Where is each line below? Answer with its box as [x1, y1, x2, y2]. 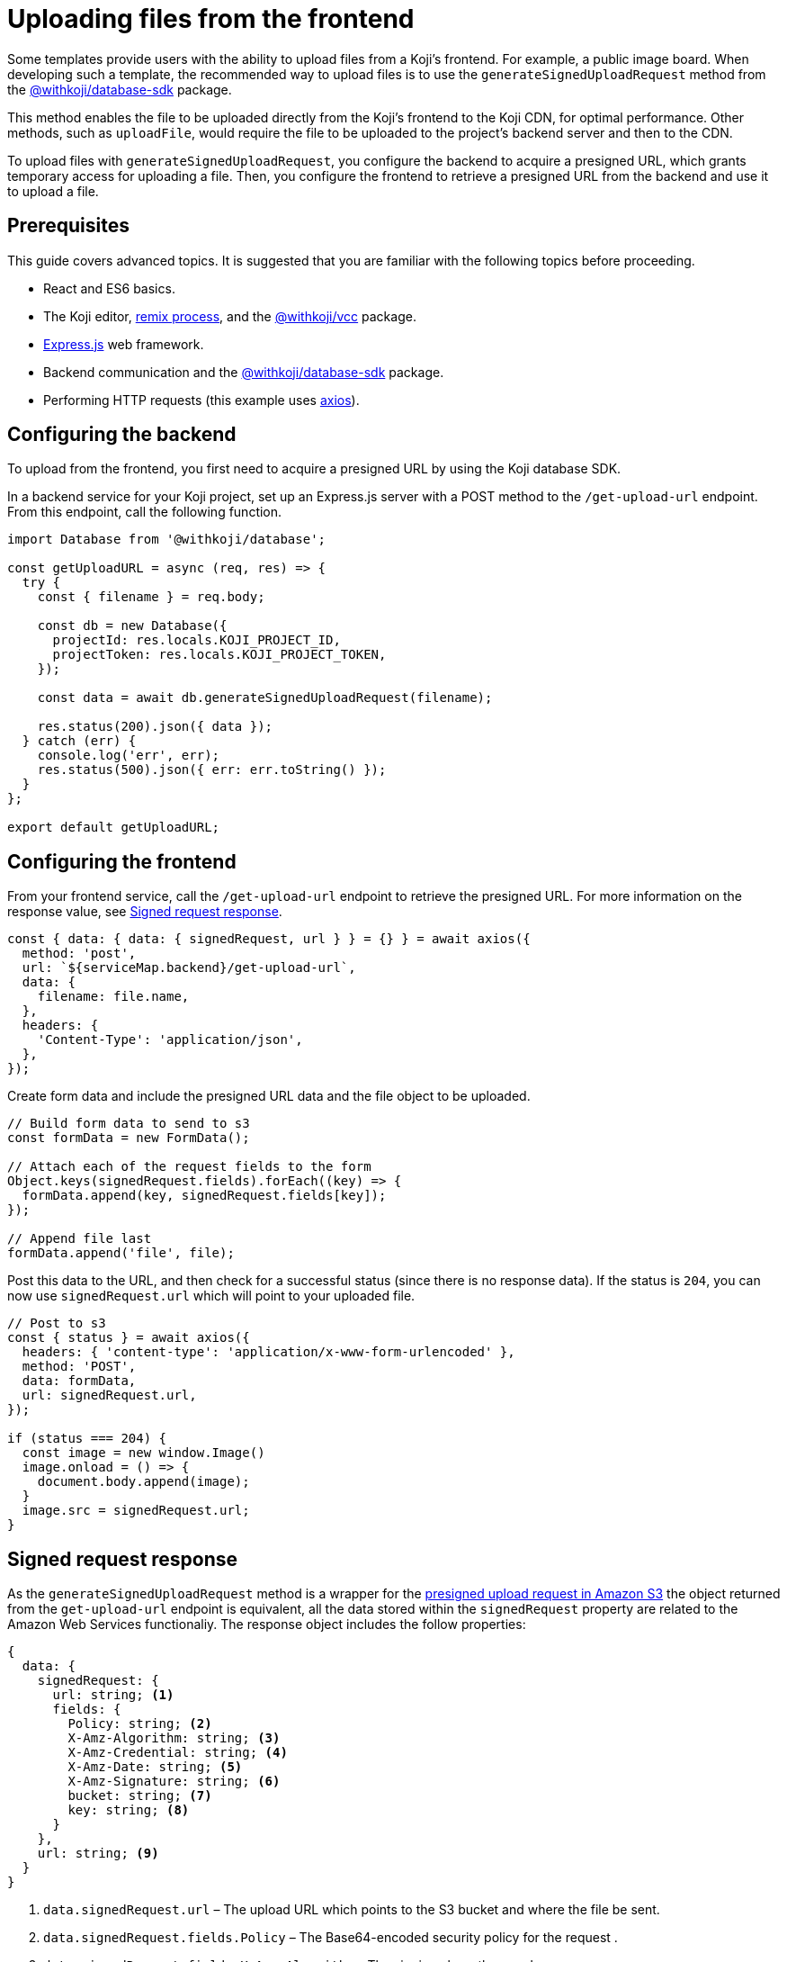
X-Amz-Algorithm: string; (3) [67, 1731, 281, 1746]
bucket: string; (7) [67, 1788, 212, 1804]
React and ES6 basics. [43, 280, 175, 296]
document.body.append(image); [37, 1474, 250, 1489]
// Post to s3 [7, 1316, 106, 1331]
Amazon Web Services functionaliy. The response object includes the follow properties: [7, 1616, 526, 1633]
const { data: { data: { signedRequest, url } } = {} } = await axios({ [7, 931, 531, 947]
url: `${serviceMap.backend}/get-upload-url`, [22, 960, 356, 976]
